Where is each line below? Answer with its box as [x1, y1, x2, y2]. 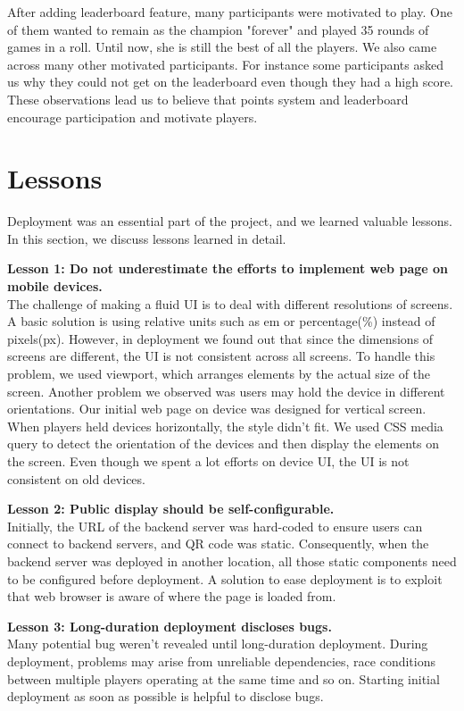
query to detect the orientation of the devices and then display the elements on [7, 434, 440, 453]
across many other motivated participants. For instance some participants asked [7, 54, 443, 73]
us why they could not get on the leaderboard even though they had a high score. [7, 72, 454, 91]
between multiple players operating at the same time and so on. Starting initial [7, 669, 440, 688]
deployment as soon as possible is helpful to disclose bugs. [7, 687, 324, 706]
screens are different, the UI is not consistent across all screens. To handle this [7, 347, 435, 365]
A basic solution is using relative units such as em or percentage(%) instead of [7, 312, 435, 330]
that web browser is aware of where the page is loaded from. [7, 587, 336, 606]
